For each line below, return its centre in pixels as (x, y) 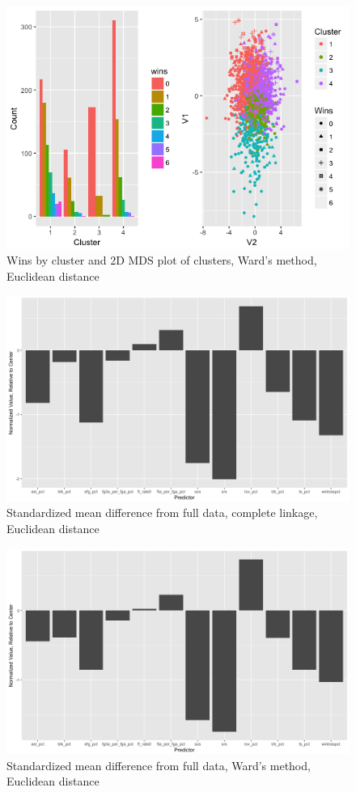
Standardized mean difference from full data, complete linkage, (162, 512)
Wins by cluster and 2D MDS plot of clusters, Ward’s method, (162, 260)
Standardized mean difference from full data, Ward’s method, (159, 765)
